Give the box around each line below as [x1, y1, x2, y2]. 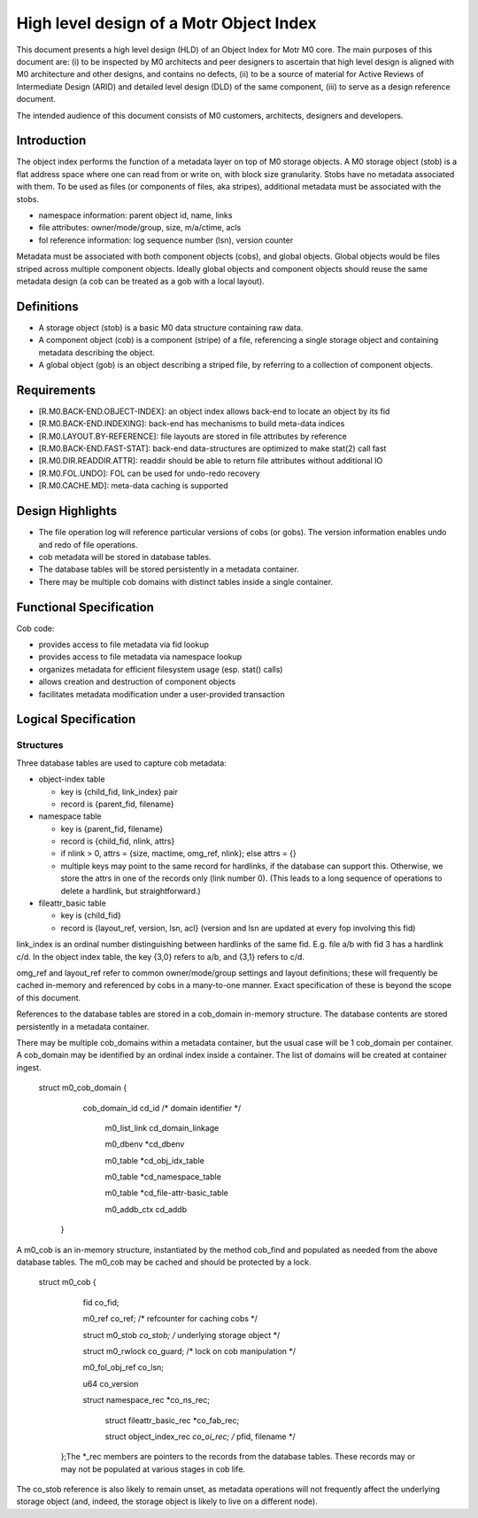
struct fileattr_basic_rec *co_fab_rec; [104, 1414, 240, 1426]
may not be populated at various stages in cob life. [60, 1463, 245, 1475]
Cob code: [16, 623, 55, 634]
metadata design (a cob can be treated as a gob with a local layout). [16, 276, 265, 286]
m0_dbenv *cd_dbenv [104, 1139, 185, 1149]
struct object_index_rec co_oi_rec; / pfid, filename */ [104, 1431, 296, 1442]
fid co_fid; [82, 1296, 119, 1307]
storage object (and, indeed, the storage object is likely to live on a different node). [16, 1496, 318, 1506]
